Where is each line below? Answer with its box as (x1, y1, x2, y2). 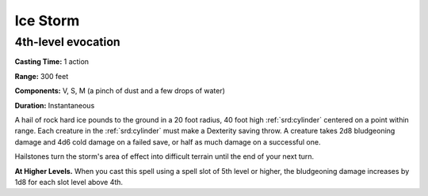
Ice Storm (14, 12, 80, 29)
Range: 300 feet (14, 71, 69, 81)
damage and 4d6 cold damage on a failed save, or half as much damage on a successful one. (14, 137, 321, 146)
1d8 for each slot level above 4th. (14, 177, 123, 187)
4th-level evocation (14, 35, 120, 49)
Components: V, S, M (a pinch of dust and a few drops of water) (14, 86, 226, 96)
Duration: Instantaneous (14, 100, 95, 110)
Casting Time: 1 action (14, 57, 90, 66)
